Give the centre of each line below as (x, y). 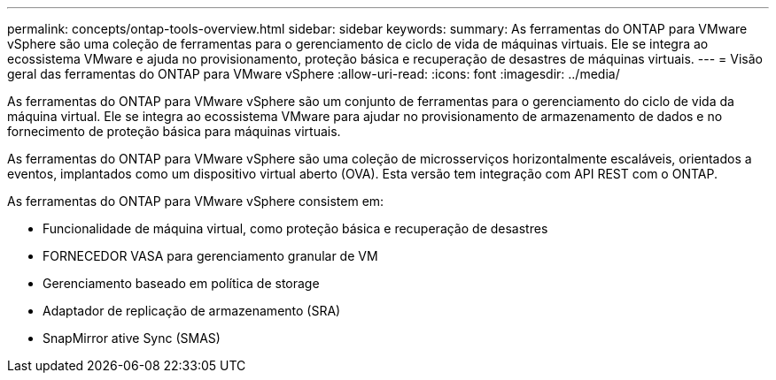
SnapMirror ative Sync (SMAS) (132, 338)
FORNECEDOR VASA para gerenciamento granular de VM (210, 256)
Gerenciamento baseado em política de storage (181, 283)
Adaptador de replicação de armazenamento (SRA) (192, 311)
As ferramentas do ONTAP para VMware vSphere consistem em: (196, 201)
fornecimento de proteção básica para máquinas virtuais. (174, 131)
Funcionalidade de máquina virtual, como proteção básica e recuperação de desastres (295, 228)
